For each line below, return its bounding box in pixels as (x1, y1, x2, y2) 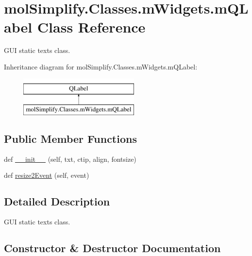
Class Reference (37, 17, 146, 37)
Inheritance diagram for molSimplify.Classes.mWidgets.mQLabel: (4, 61, 198, 71)
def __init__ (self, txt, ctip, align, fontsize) (4, 154, 136, 164)
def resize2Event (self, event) (4, 170, 89, 180)
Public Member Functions (4, 131, 137, 146)
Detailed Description (4, 194, 110, 209)
